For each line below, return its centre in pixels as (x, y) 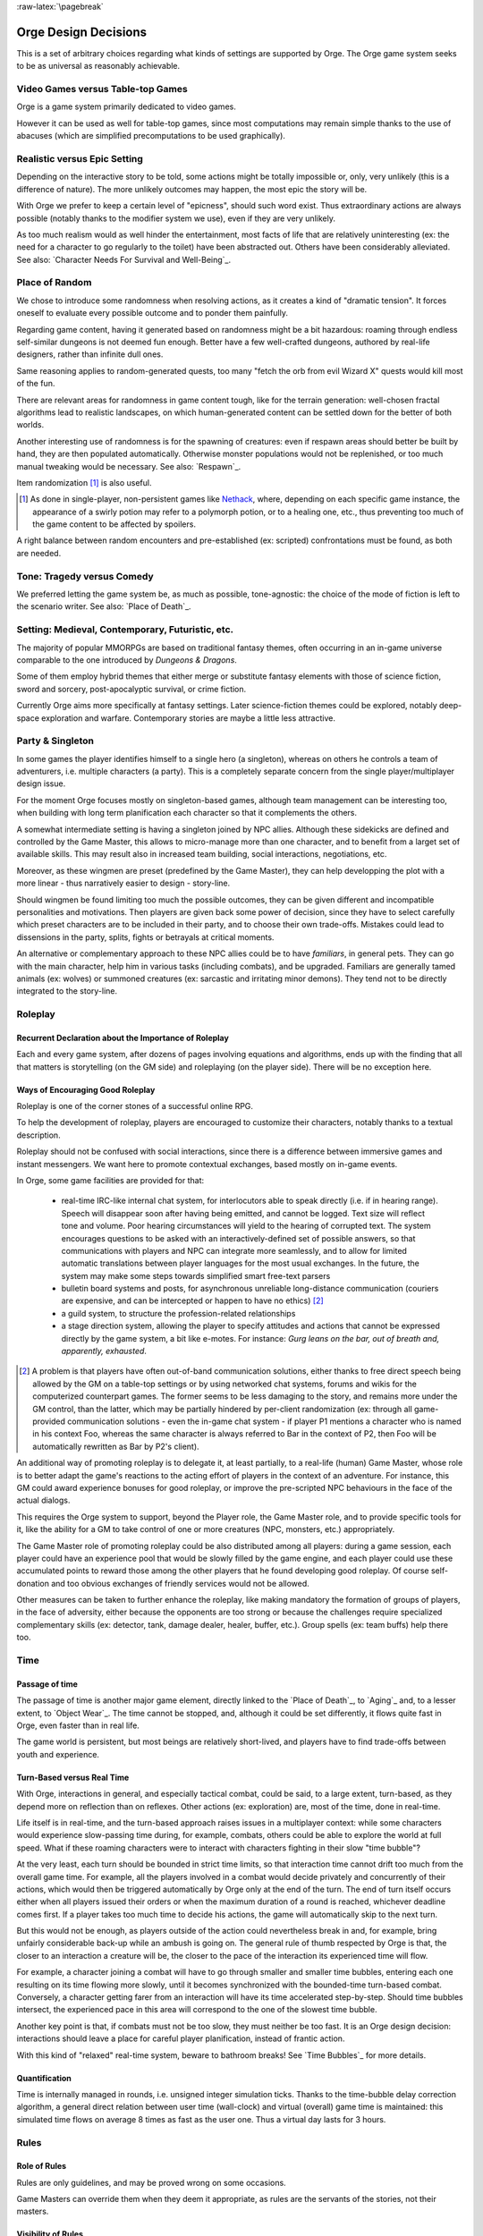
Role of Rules (42, 2166)
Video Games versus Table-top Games (102, 89)
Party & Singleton (55, 741)
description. (39, 1135)
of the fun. (36, 384)
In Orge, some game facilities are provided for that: (110, 1180)
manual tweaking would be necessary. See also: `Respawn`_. (129, 466)
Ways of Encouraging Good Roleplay (86, 1089)
